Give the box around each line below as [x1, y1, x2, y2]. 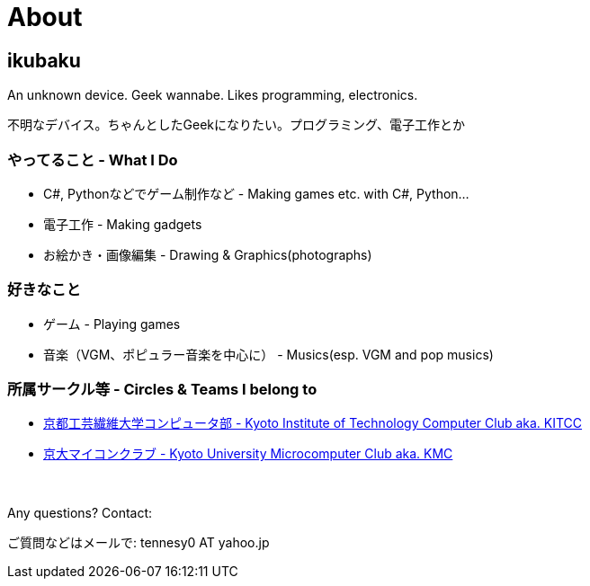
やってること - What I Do [7, 150, 178, 169]
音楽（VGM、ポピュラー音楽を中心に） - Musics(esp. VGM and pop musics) [43, 346, 494, 362]
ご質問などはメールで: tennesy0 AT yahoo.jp [7, 535, 270, 551]
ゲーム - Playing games [43, 315, 181, 332]
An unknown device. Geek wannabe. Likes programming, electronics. [7, 87, 418, 103]
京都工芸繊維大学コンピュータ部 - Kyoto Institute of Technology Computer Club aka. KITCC [43, 415, 583, 431]
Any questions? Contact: [7, 505, 153, 521]
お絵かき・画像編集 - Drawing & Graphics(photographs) [43, 246, 372, 262]
